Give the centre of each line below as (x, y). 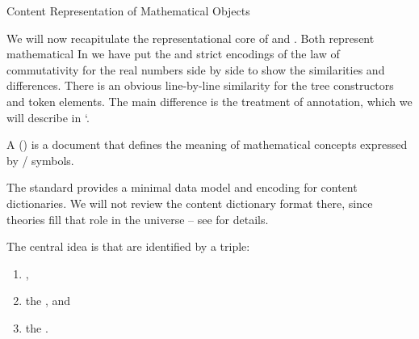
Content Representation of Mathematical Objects (128, 11)
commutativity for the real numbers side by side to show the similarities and (196, 69)
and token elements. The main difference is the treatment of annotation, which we (209, 101)
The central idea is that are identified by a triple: (128, 246)
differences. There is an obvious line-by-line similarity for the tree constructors (200, 85)
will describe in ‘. (48, 117)
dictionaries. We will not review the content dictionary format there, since (190, 203)
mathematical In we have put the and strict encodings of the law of (173, 54)
